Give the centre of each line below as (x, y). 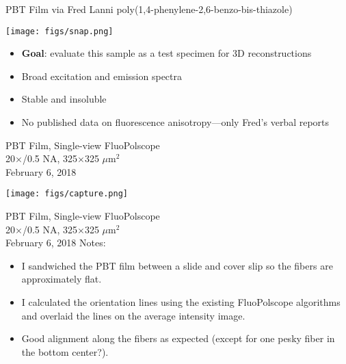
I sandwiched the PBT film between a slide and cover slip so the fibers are (177, 265)
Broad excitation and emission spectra (102, 76)
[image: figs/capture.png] (67, 194)
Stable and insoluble (64, 99)
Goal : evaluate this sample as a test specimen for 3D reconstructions (167, 53)
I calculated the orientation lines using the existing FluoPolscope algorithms (181, 302)
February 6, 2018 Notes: (56, 243)
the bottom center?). (65, 351)
